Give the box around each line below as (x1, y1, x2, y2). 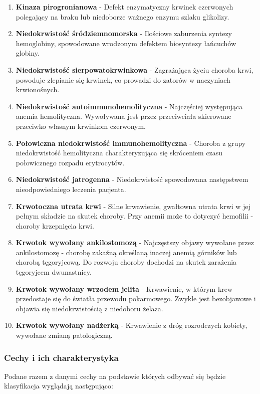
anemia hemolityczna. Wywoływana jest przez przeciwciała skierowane (16, 111, 231, 121)
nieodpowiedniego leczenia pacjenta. (16, 183, 126, 194)
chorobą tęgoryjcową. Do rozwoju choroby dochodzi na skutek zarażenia (16, 257, 237, 267)
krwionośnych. (16, 84, 60, 95)
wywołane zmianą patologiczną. (16, 330, 113, 340)
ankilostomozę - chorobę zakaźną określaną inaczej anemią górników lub (16, 247, 237, 257)
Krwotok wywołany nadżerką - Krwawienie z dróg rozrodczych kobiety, (16, 320, 247, 330)
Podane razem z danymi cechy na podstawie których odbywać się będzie (4, 370, 226, 381)
